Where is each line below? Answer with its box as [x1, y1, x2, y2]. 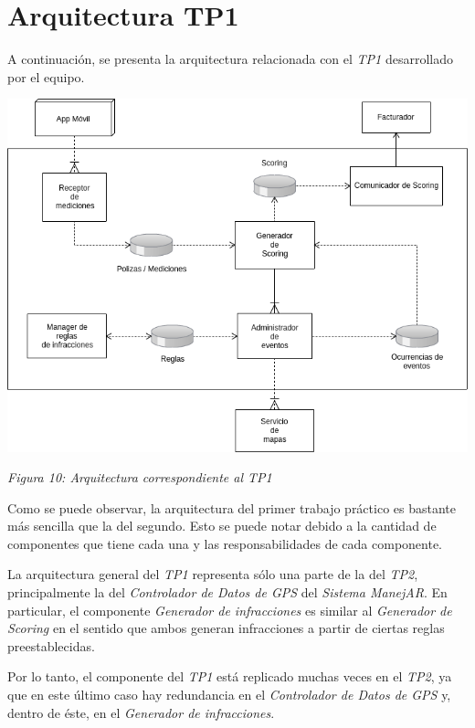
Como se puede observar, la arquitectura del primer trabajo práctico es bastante [7, 498, 456, 517]
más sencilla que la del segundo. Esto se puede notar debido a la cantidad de [7, 516, 437, 535]
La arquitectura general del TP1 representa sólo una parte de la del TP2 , [7, 564, 418, 584]
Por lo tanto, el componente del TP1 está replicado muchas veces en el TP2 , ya [7, 667, 452, 686]
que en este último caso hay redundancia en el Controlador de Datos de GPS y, [7, 685, 451, 704]
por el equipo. [7, 67, 85, 86]
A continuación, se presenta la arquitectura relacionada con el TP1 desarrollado [7, 49, 453, 69]
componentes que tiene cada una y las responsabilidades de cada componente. [7, 533, 443, 553]
